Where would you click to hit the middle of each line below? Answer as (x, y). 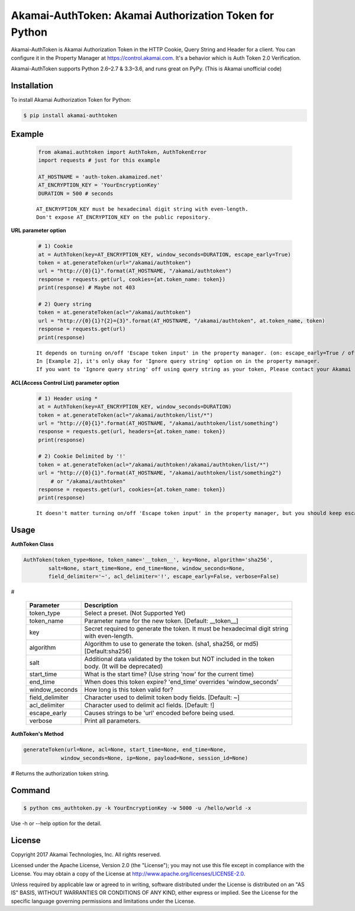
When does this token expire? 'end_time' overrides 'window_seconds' (181, 682)
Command (30, 790)
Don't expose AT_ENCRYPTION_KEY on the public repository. (124, 217)
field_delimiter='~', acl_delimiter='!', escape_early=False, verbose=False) (164, 577)
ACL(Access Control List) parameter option (65, 382)
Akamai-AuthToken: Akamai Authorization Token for (143, 15)
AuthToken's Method (37, 734)
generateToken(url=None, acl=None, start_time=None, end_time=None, (125, 750)
